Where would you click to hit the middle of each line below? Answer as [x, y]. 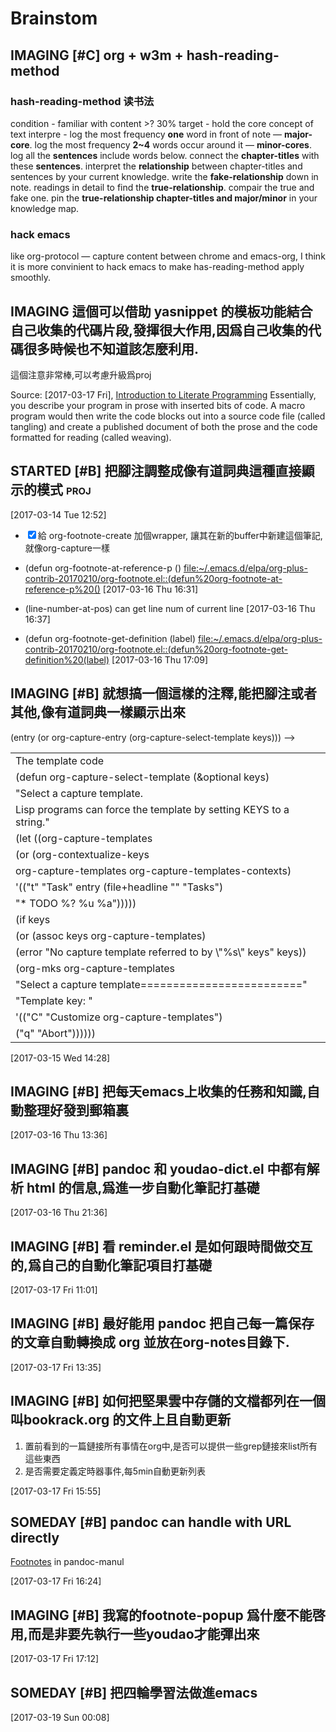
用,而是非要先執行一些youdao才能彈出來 [135, 1633]
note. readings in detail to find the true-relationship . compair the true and [162, 187]
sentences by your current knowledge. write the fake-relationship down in [164, 176]
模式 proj [64, 490]
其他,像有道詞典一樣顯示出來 [98, 712]
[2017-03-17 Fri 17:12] [55, 1659]
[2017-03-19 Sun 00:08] [60, 1718]
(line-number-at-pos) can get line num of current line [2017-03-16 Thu [170, 608]
